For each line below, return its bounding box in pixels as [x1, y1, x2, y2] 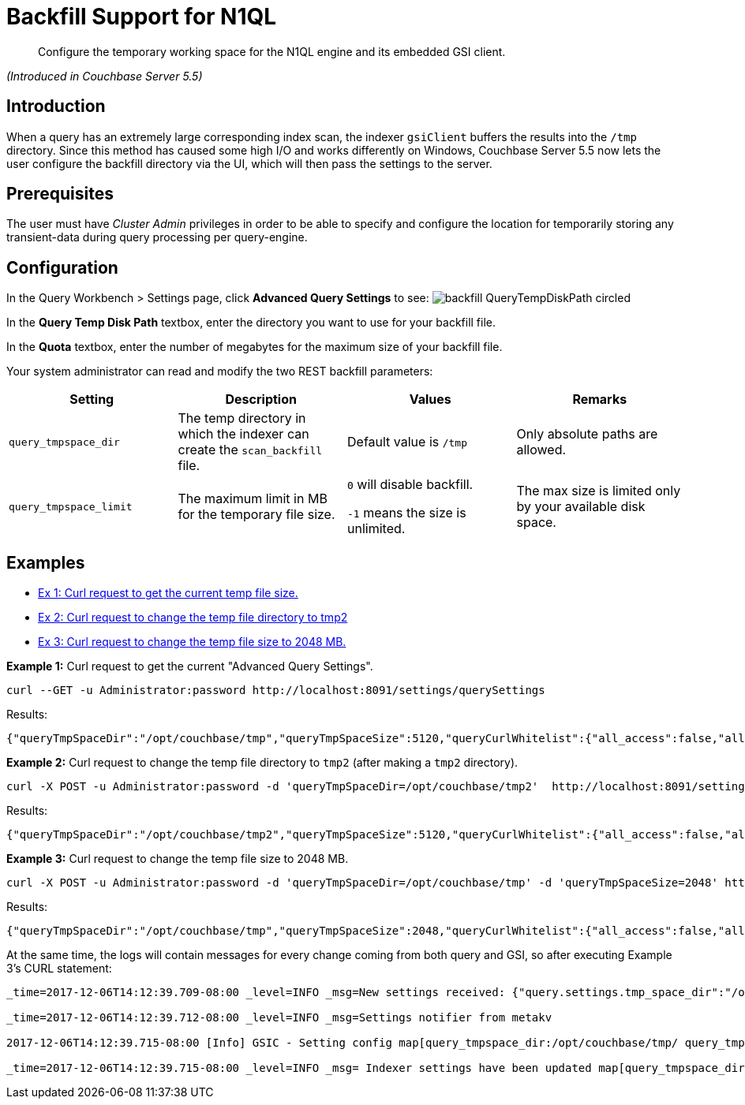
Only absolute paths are [516, 426, 658, 442]
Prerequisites [6, 184, 114, 204]
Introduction [6, 96, 106, 117]
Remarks [572, 391, 627, 408]
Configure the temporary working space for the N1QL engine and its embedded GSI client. [38, 44, 506, 58]
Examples [6, 552, 85, 573]
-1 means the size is [347, 505, 466, 521]
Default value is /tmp [347, 434, 468, 450]
